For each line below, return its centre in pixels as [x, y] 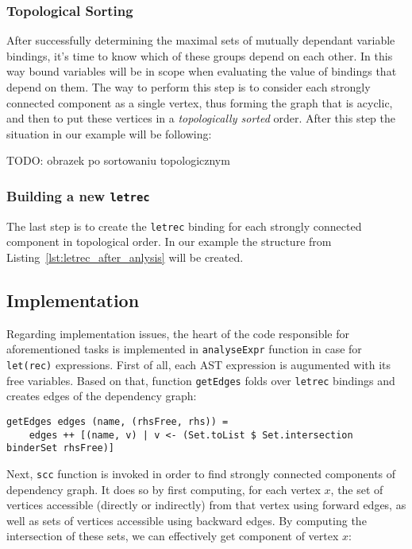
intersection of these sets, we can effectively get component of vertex [173, 536]
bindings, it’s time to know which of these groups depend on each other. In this [200, 55]
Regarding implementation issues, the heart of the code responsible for [178, 333]
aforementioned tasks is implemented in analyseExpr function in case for [184, 349]
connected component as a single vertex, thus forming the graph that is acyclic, [200, 102]
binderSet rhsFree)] [61, 448]
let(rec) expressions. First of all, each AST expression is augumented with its [199, 365]
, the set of [357, 489]
